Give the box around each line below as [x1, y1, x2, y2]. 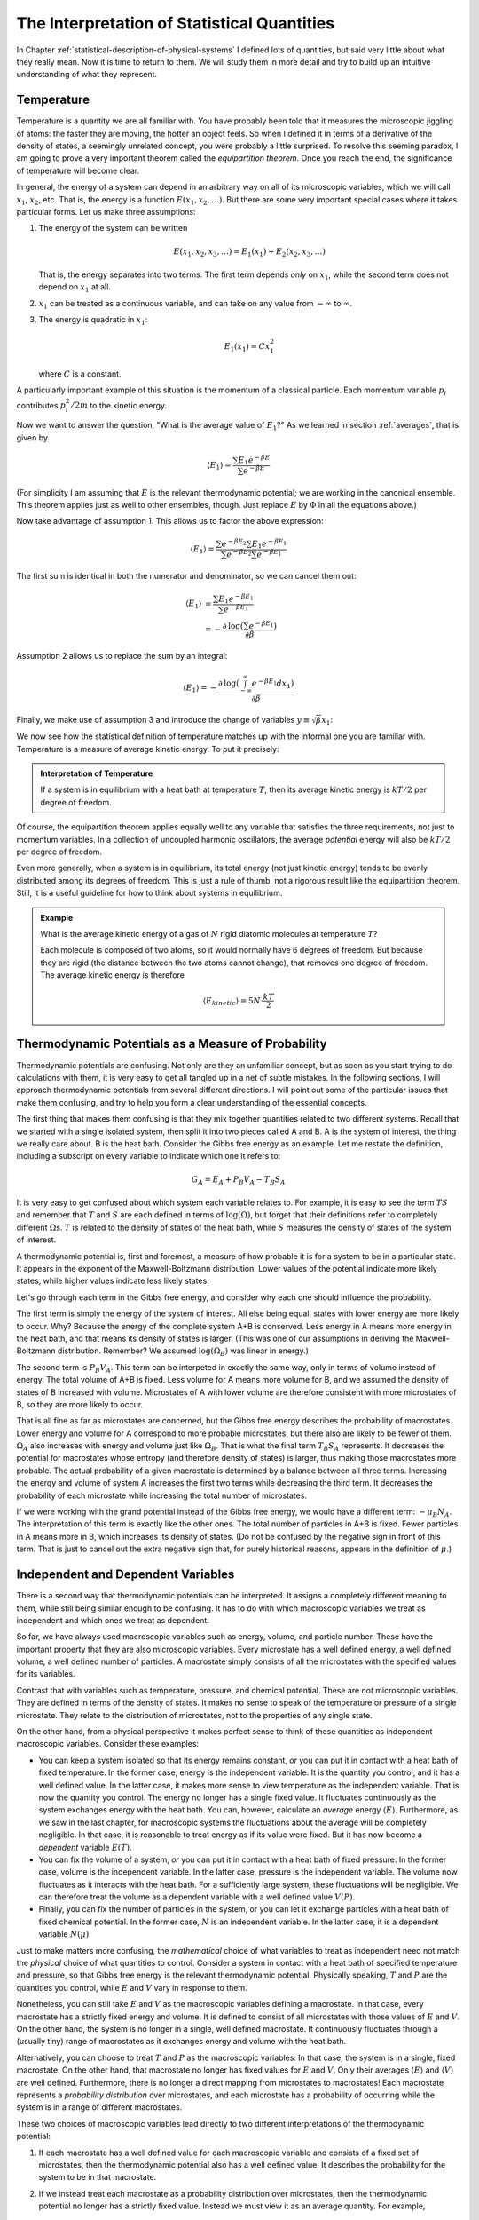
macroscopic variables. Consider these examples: [16, 1739, 200, 1749]
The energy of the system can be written [38, 223, 188, 234]
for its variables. [16, 1669, 75, 1679]
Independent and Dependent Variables [16, 1567, 235, 1582]
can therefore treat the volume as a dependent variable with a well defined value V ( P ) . [38, 1891, 355, 1902]
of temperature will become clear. [16, 165, 140, 176]
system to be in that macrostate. [38, 2172, 157, 2183]
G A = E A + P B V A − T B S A [191, 1174, 286, 1186]
